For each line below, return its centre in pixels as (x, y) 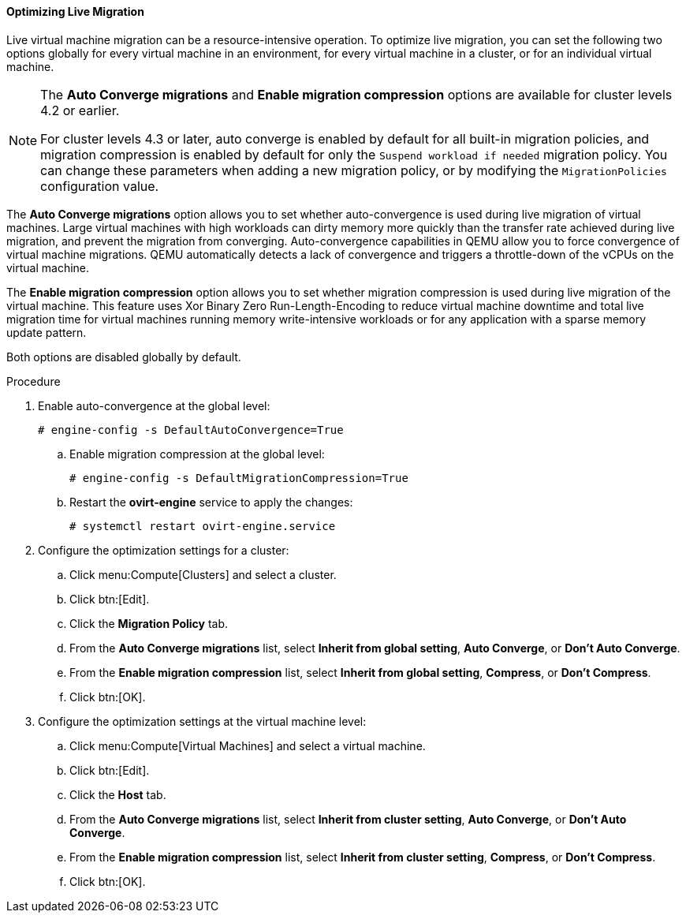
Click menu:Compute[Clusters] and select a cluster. (203, 574)
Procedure (34, 381)
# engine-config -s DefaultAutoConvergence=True (191, 430)
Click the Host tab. (118, 794)
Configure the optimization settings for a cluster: (164, 550)
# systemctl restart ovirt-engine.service (203, 526)
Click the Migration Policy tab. (149, 623)
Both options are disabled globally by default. (124, 357)
